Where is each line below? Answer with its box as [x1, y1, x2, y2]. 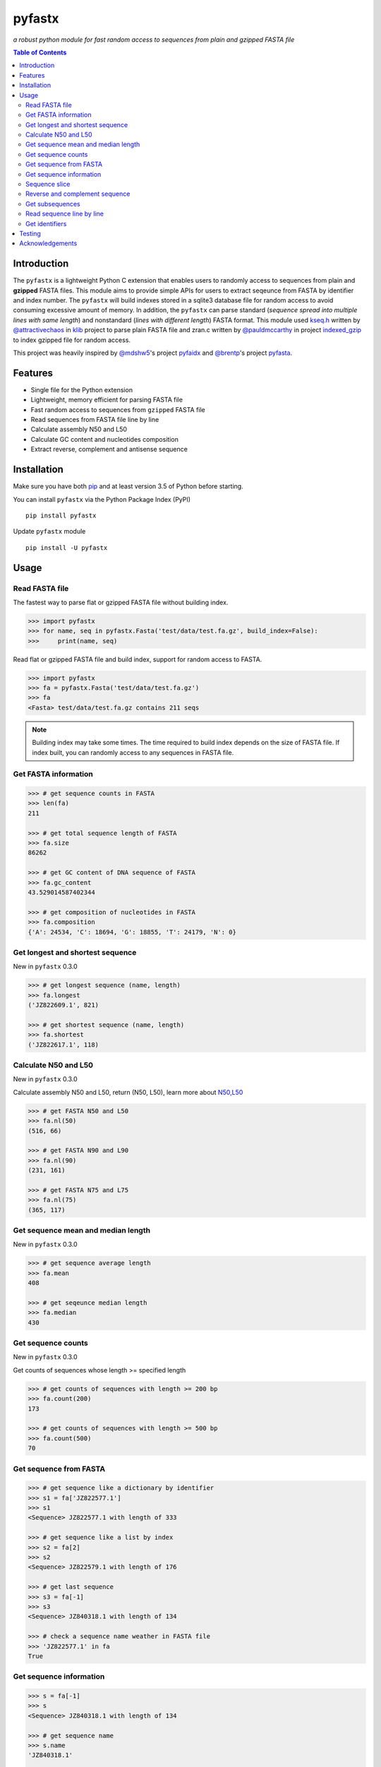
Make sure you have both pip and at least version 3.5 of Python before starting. [13, 482, 243, 491]
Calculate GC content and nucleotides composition [30, 435, 179, 443]
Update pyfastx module [13, 527, 86, 536]
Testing [19, 229, 42, 237]
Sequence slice [25, 180, 71, 189]
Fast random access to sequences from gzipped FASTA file [30, 405, 206, 413]
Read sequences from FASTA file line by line [30, 416, 159, 424]
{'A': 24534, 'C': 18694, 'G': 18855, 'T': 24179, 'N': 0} [28, 928, 236, 936]
